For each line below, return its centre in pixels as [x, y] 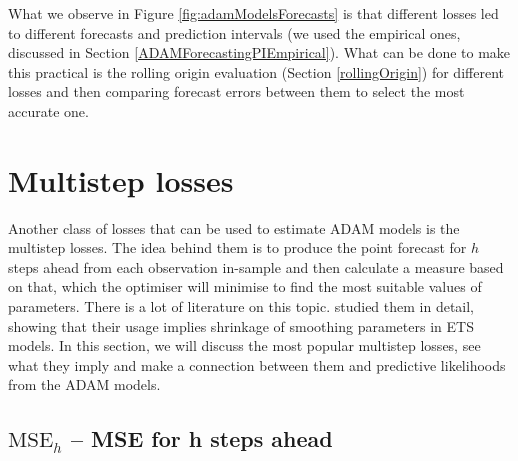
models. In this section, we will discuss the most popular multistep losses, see [244, 345]
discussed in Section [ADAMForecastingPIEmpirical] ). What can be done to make [259, 52]
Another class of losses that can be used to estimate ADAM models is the [234, 227]
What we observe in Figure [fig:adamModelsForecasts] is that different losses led [253, 13]
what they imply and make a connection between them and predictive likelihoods [257, 364]
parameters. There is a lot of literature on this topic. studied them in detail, [241, 306]
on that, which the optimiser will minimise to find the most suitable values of [245, 286]
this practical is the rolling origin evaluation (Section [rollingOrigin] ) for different [256, 71]
